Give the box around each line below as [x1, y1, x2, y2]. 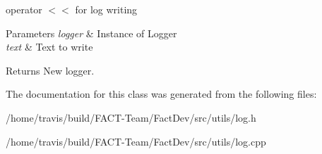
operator [6, 2, 42, 16]
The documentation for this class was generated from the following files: [6, 86, 317, 101]
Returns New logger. [6, 63, 95, 77]
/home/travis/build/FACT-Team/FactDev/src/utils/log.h [6, 110, 256, 124]
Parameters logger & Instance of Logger [6, 25, 177, 40]
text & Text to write [6, 39, 93, 54]
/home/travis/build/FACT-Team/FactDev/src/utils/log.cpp [6, 134, 266, 148]
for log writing [75, 2, 138, 16]
